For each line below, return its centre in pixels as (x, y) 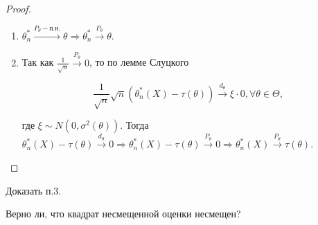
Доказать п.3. (34, 190)
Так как (38, 62)
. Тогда (134, 125)
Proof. (18, 8)
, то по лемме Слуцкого (139, 62)
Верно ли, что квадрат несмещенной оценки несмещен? (123, 214)
